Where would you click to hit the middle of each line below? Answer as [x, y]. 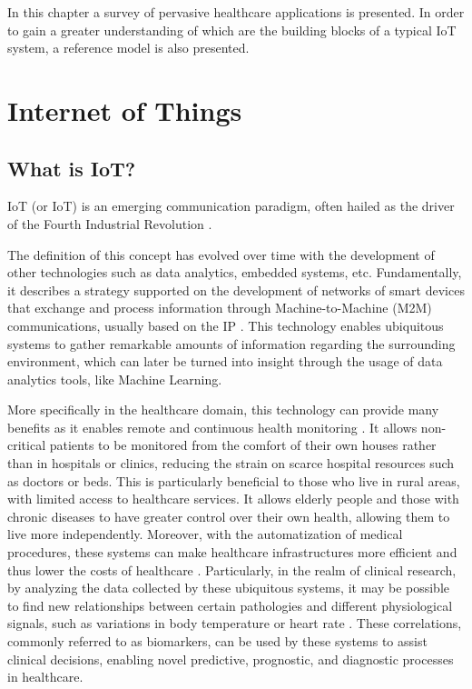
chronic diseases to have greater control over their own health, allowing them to [229, 516]
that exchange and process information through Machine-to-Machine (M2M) [220, 308]
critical [27, 445]
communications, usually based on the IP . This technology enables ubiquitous [226, 325]
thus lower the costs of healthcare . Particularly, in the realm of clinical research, [232, 569]
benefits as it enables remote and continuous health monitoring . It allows [212, 427]
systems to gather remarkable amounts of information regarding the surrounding [231, 343]
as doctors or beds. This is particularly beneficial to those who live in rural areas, [234, 480]
